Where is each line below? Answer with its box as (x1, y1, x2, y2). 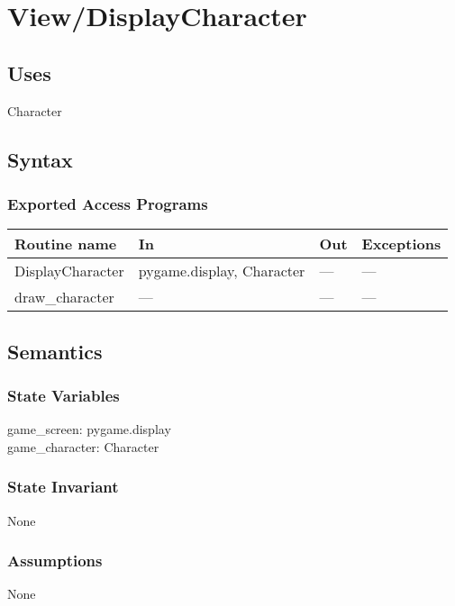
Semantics (7, 337, 103, 365)
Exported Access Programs (7, 192, 208, 214)
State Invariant (7, 475, 119, 498)
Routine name (14, 233, 117, 255)
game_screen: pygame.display (7, 420, 171, 439)
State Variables (7, 384, 120, 406)
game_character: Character (7, 437, 159, 456)
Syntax (7, 145, 73, 173)
